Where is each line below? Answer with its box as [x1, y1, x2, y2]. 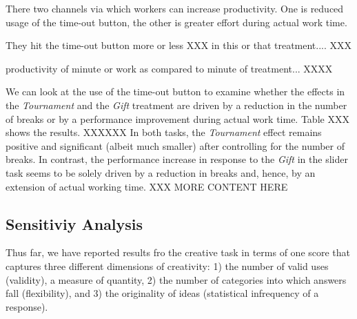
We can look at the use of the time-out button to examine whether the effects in [6, 84, 345, 99]
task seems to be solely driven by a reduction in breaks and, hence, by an [6, 165, 316, 180]
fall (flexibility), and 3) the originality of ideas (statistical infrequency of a [6, 286, 319, 300]
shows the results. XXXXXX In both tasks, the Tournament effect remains [6, 125, 322, 139]
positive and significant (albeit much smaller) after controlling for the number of [6, 138, 345, 153]
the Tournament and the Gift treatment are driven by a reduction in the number [6, 97, 347, 112]
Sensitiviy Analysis [6, 213, 143, 234]
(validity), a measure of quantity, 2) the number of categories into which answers [6, 272, 347, 287]
